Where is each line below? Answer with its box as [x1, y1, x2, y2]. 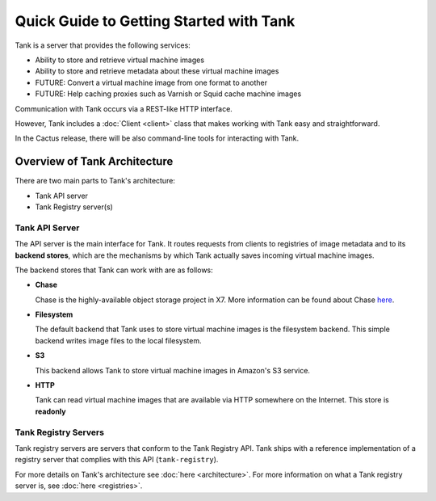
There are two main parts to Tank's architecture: [15, 176, 175, 186]
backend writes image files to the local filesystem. [35, 335, 202, 345]
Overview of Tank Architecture [15, 154, 174, 169]
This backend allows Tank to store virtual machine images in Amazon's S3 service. [35, 365, 311, 375]
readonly [35, 406, 66, 416]
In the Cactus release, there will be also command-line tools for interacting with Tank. [15, 133, 300, 143]
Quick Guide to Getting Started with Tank [15, 12, 296, 30]
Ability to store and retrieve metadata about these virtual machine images [35, 66, 279, 76]
